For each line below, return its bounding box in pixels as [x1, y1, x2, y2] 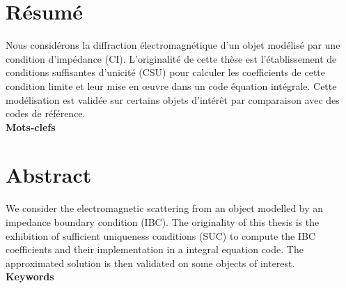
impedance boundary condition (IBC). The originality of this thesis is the [6, 215, 320, 229]
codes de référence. [6, 106, 86, 121]
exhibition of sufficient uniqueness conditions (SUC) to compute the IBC [6, 228, 316, 243]
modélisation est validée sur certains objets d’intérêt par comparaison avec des [6, 92, 340, 107]
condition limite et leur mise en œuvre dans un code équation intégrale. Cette [6, 78, 337, 93]
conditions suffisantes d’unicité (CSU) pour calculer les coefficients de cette [6, 65, 325, 79]
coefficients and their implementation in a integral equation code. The [6, 242, 304, 257]
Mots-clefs [6, 119, 56, 134]
